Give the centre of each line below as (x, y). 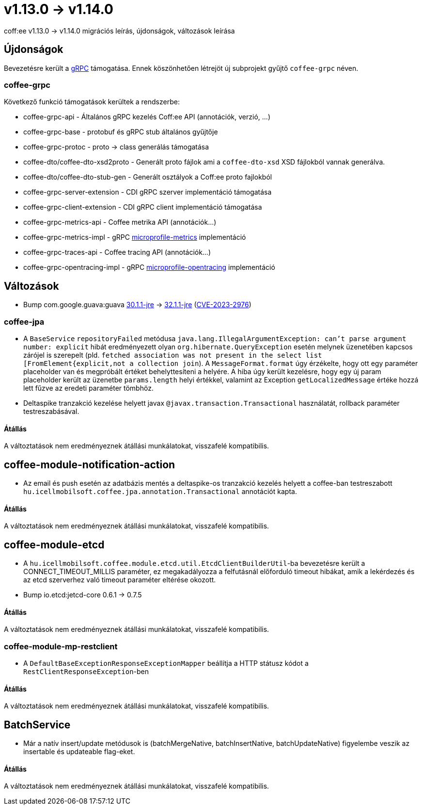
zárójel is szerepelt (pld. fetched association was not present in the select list (173, 355)
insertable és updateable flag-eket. (79, 752)
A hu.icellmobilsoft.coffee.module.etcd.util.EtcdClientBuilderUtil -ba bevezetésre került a (194, 563)
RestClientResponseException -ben (86, 672)
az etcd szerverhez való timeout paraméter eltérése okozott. (120, 580)
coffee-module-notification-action (90, 464)
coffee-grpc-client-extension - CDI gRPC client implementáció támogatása (143, 207)
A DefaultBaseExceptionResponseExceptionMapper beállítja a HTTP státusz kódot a (166, 663)
